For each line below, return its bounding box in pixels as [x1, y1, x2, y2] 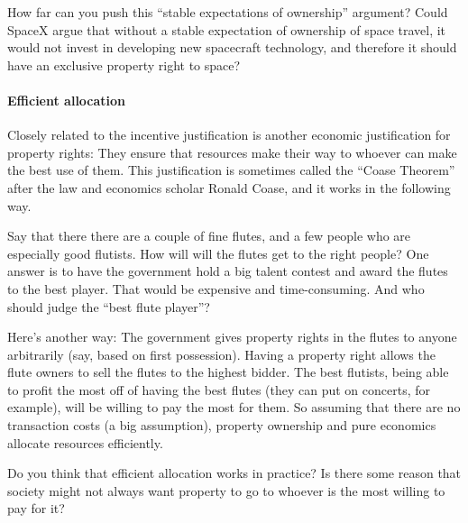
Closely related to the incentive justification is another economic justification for [7, 125, 451, 144]
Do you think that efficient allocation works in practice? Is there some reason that [7, 463, 462, 482]
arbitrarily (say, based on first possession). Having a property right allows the [7, 344, 436, 363]
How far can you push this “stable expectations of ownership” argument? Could [7, 3, 448, 21]
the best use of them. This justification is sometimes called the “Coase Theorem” [7, 161, 455, 179]
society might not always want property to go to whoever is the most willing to [7, 481, 445, 500]
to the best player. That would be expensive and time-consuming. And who [7, 279, 425, 298]
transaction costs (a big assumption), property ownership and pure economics [7, 416, 436, 435]
